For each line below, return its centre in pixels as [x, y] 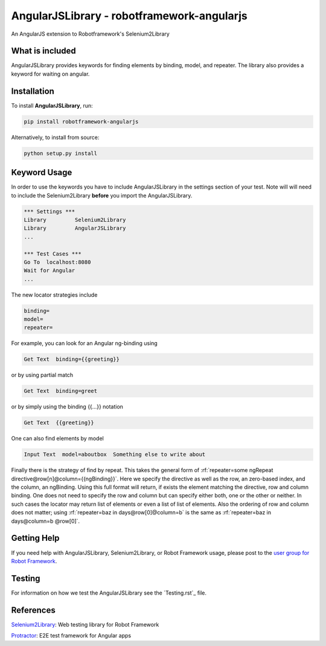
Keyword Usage [42, 173]
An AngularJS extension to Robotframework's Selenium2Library [91, 34]
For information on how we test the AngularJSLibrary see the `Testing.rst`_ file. [109, 593]
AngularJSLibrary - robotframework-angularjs [129, 16]
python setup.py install [61, 153]
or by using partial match [42, 375]
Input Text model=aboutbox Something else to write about [115, 454]
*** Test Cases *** [53, 254]
